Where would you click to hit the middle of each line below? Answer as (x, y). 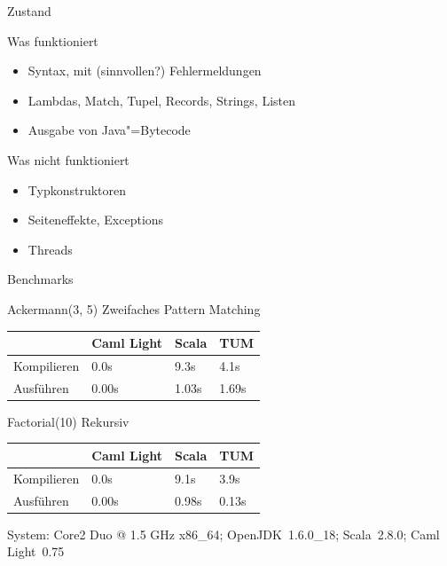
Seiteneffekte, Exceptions (96, 220)
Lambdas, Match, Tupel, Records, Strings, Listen (162, 100)
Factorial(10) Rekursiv (68, 421)
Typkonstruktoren (77, 189)
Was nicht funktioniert (68, 159)
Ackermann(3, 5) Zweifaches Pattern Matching (134, 308)
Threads (50, 249)
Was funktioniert (53, 40)
